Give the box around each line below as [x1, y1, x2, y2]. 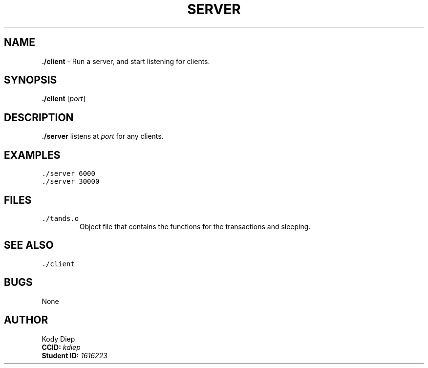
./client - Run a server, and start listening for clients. [42, 57, 210, 65]
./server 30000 [42, 177, 100, 186]
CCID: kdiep [42, 343, 81, 351]
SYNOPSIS [4, 74, 57, 87]
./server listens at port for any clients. [42, 132, 164, 141]
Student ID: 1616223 [42, 351, 107, 360]
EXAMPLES [4, 149, 61, 161]
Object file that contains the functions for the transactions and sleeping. [79, 222, 311, 231]
